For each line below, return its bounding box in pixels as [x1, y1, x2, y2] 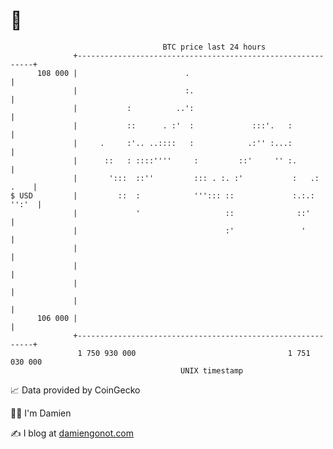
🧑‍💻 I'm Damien [10, 407, 72, 419]
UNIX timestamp [180, 365, 244, 376]
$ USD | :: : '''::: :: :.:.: [10, 190, 315, 201]
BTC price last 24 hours [162, 42, 267, 52]
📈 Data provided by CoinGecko [10, 384, 141, 396]
